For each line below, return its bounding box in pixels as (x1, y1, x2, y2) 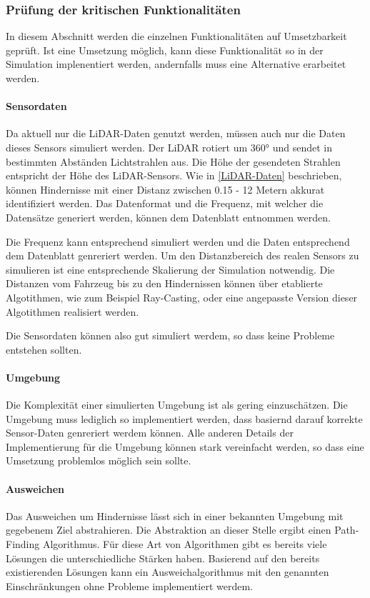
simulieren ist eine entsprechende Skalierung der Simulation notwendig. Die (6, 261, 335, 276)
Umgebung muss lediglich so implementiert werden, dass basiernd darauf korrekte (6, 411, 363, 426)
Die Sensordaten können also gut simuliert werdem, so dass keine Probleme (6, 328, 335, 343)
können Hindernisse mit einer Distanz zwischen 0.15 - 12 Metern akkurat (6, 181, 325, 196)
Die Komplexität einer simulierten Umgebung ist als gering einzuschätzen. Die (6, 397, 348, 412)
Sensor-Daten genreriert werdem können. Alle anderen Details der (6, 425, 294, 440)
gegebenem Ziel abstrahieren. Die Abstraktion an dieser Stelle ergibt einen (6, 522, 331, 537)
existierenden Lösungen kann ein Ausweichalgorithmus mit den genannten (6, 564, 329, 579)
